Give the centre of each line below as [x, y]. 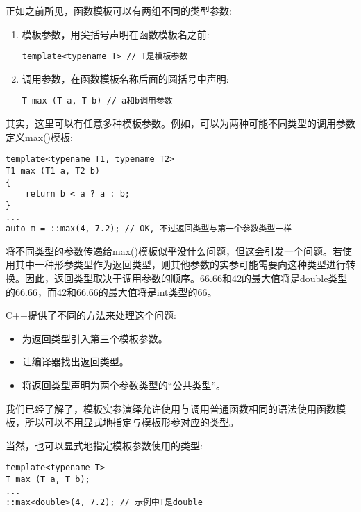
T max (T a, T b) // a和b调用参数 [97, 101]
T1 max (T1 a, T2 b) [53, 171]
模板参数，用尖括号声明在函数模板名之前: [116, 34]
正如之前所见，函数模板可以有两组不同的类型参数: [119, 10]
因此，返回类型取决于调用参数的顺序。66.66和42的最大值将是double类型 [186, 278]
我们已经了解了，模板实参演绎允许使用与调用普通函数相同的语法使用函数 [171, 408]
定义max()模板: [39, 137]
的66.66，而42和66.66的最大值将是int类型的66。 [111, 291]
